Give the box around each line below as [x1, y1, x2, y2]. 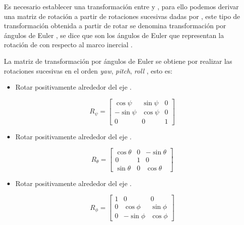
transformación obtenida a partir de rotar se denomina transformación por [4, 20, 226, 31]
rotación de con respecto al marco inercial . [4, 39, 133, 50]
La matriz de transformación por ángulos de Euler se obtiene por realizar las [4, 56, 232, 66]
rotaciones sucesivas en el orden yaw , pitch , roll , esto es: [4, 65, 172, 75]
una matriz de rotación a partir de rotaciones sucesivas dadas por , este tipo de [4, 11, 240, 21]
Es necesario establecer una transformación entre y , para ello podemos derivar [4, 1, 239, 11]
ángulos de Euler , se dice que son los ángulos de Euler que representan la [4, 30, 224, 40]
